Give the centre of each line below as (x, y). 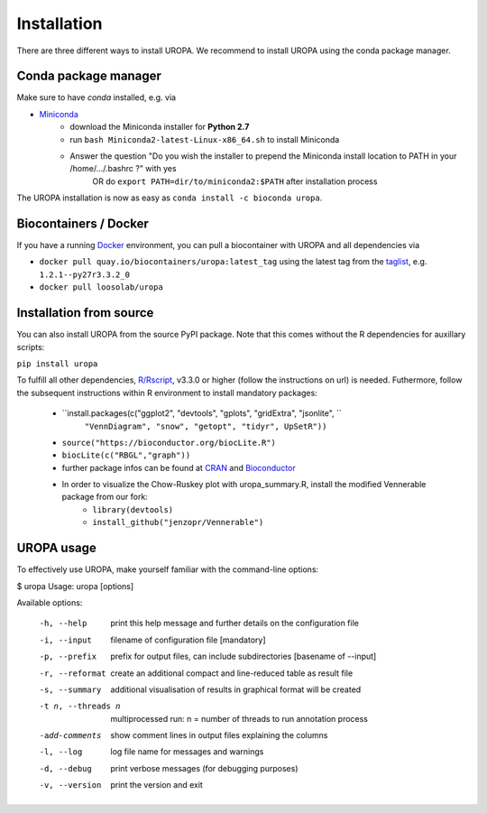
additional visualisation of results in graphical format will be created (236, 689)
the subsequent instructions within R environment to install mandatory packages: (167, 393)
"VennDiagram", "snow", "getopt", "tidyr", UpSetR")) (206, 426)
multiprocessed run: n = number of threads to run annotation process (239, 718)
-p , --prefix (68, 657)
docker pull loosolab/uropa (101, 287)
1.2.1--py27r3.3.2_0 (85, 274)
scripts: (31, 346)
